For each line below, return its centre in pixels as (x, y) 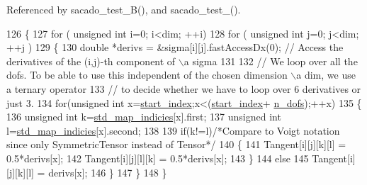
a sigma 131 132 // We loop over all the (271, 61)
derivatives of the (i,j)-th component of (91, 61)
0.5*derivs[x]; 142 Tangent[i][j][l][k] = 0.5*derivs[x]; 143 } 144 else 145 (158, 158)
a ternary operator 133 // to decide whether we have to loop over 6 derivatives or (184, 88)
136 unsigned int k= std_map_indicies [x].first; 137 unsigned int (144, 117)
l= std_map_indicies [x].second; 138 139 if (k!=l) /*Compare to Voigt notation (173, 130)
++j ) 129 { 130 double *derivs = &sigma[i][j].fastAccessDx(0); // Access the (175, 47)
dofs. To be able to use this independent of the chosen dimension (147, 75)
